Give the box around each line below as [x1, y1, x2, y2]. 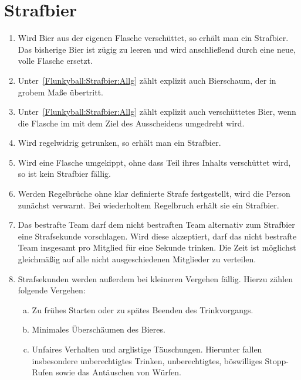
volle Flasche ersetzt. [18, 54, 93, 67]
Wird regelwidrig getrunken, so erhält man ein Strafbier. [18, 136, 221, 149]
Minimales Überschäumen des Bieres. [32, 323, 165, 336]
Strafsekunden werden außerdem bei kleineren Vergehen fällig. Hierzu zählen [18, 272, 293, 285]
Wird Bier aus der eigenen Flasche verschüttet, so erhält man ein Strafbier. [18, 32, 289, 44]
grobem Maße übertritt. [18, 85, 103, 98]
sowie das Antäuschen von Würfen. [56, 366, 182, 378]
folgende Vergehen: [18, 284, 86, 296]
